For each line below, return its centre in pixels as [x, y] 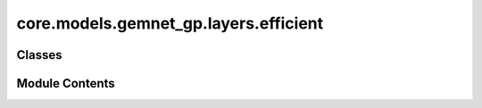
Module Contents [66, 83]
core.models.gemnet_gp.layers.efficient [170, 23]
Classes [39, 55]
